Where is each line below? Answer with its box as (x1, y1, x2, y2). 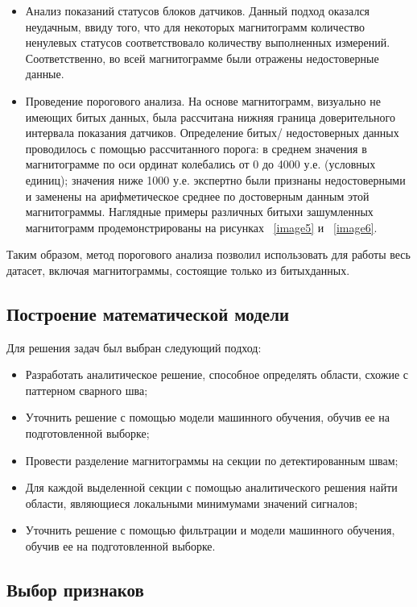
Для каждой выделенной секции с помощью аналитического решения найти (25, 479, 398, 496)
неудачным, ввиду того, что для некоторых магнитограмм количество (25, 18, 365, 35)
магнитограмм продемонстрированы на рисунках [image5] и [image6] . (25, 218, 378, 235)
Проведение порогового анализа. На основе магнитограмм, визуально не (25, 92, 381, 109)
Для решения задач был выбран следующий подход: (6, 339, 262, 355)
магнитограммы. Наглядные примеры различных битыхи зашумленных (25, 203, 374, 220)
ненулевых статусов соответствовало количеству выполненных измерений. (25, 34, 390, 51)
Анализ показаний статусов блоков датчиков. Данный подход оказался (25, 2, 370, 19)
